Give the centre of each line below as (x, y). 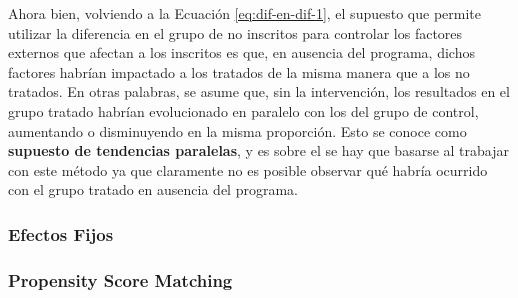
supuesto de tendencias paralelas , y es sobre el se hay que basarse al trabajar (258, 150)
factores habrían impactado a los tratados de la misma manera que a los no (239, 71)
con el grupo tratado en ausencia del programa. (153, 189)
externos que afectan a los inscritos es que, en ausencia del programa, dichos (241, 52)
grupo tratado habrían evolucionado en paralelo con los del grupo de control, (243, 110)
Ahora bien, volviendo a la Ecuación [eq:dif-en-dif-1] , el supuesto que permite (244, 13)
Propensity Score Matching (120, 279)
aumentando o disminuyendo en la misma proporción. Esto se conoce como (237, 130)
